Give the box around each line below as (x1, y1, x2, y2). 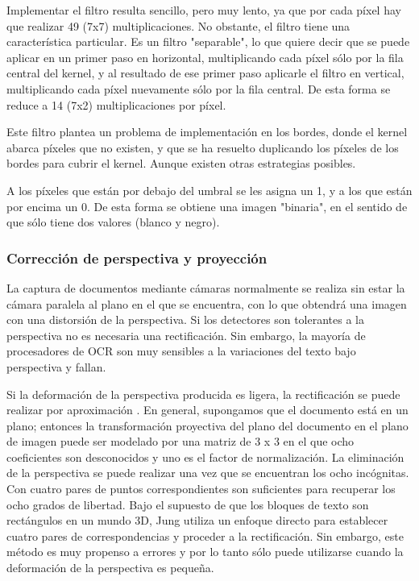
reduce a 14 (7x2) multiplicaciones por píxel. (6, 96, 226, 113)
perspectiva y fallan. (6, 358, 106, 375)
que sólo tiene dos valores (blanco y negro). (6, 214, 220, 230)
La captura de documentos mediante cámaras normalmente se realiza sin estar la (6, 279, 405, 296)
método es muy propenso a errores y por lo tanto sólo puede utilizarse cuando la (6, 543, 404, 560)
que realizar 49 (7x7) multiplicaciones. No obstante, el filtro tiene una (6, 17, 351, 34)
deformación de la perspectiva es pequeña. (6, 559, 214, 576)
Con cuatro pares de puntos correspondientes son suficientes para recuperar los (6, 480, 396, 497)
